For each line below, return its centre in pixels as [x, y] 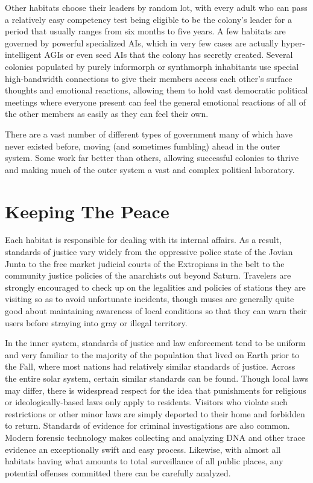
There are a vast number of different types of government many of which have [149, 134]
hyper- [293, 43]
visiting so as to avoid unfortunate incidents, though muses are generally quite [150, 299]
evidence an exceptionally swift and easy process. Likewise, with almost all [143, 449]
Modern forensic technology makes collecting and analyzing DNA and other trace [155, 437]
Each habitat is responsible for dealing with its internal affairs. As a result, [144, 240]
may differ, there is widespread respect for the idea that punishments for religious [156, 390]
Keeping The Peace [87, 211]
